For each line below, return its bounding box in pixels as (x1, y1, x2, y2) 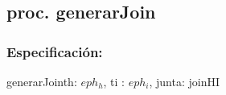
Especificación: (6, 41, 103, 61)
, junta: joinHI (149, 73, 220, 89)
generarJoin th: (6, 73, 77, 89)
